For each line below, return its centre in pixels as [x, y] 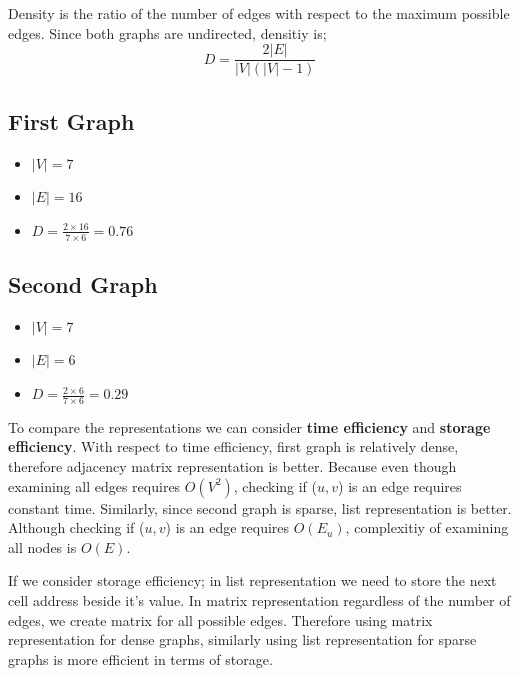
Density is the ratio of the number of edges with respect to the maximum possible [259, 13]
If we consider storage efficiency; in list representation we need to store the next [252, 580]
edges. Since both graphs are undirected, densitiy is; [167, 32]
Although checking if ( [76, 527]
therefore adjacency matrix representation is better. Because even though [232, 466]
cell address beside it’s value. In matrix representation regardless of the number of [259, 600]
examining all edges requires [94, 485]
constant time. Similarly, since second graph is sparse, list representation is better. [260, 507]
